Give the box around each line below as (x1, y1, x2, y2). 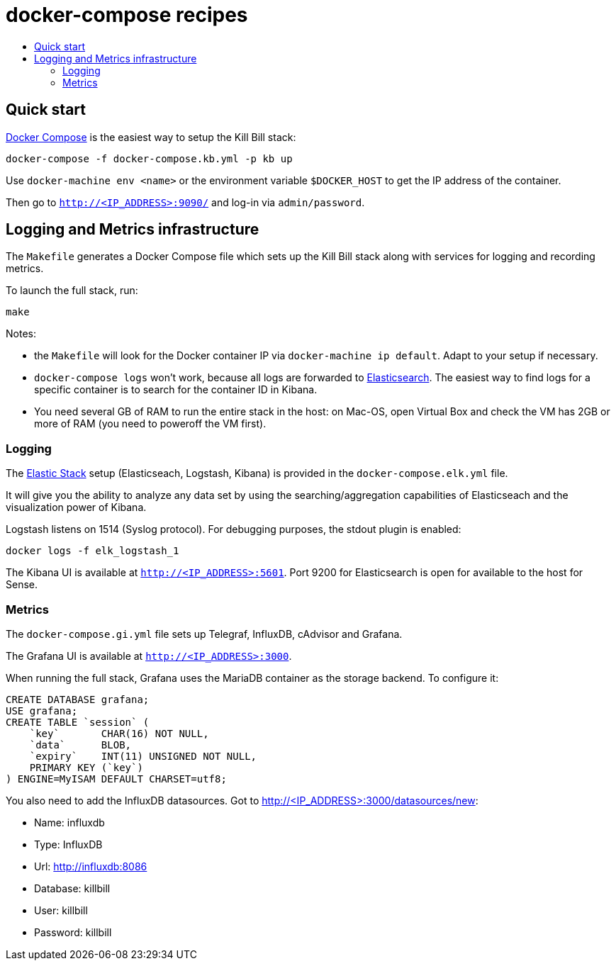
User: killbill (34, 904, 88, 916)
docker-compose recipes (6, 3, 248, 27)
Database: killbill (34, 882, 111, 894)
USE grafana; (6, 704, 78, 717)
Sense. (6, 578, 38, 591)
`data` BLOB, (29, 738, 132, 751)
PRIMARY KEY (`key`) (29, 761, 143, 773)
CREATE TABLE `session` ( (6, 716, 150, 728)
